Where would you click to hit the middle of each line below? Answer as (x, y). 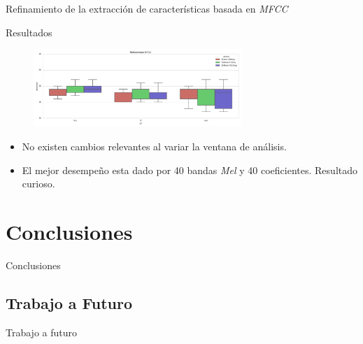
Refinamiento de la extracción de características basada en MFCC (147, 8)
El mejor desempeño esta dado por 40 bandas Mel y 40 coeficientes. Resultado (190, 170)
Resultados (29, 32)
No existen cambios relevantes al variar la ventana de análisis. (154, 146)
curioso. (38, 184)
